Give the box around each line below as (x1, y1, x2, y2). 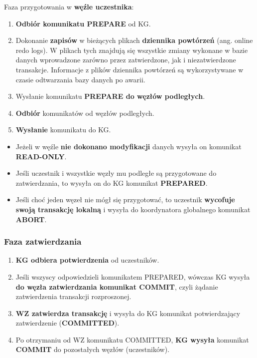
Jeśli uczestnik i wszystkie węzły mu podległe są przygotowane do (15, 168, 217, 178)
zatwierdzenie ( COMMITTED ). (15, 318, 120, 328)
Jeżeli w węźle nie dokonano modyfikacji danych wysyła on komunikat (15, 141, 242, 151)
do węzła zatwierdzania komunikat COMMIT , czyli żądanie (15, 281, 218, 292)
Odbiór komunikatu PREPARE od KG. (15, 18, 151, 28)
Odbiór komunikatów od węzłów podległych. (15, 107, 154, 118)
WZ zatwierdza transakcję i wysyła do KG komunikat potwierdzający (15, 308, 241, 318)
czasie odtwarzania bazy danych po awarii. (15, 74, 145, 84)
